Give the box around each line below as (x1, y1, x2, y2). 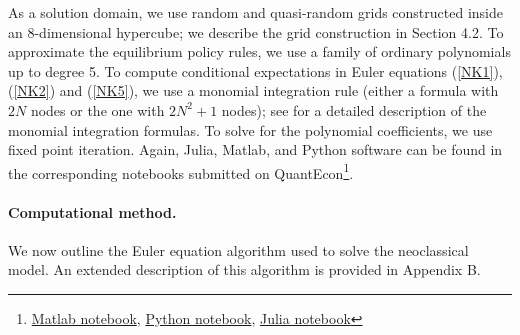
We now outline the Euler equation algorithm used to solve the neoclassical (8, 239, 469, 260)
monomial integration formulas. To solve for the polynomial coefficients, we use (8, 119, 493, 140)
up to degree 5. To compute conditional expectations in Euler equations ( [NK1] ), (8, 60, 503, 81)
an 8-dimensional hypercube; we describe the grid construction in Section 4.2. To (8, 21, 504, 42)
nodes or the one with (30, 99, 165, 120)
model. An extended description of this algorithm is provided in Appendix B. (8, 259, 481, 280)
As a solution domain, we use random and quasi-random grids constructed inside (8, 2, 503, 22)
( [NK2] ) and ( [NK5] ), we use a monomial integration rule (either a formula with (8, 80, 499, 101)
